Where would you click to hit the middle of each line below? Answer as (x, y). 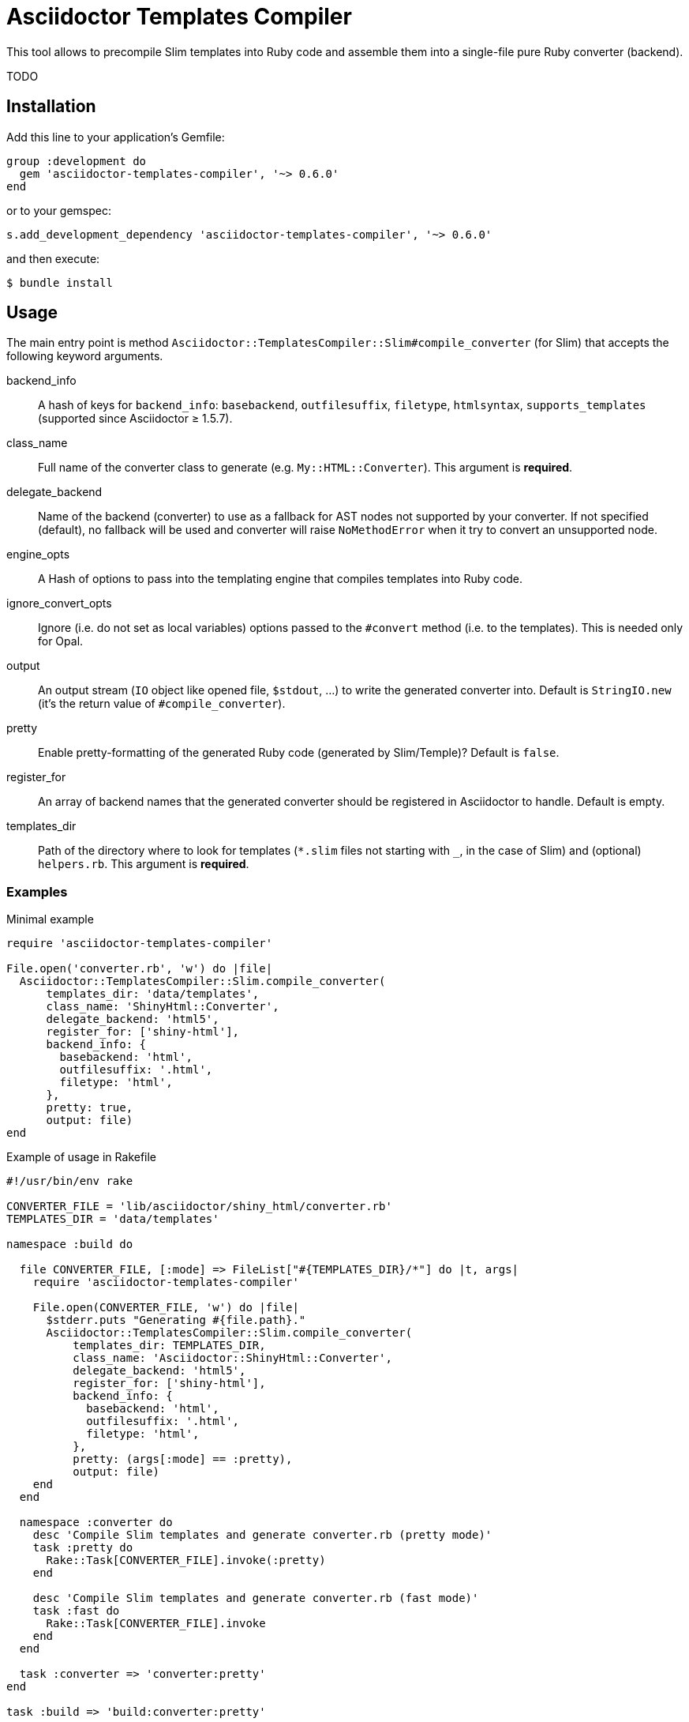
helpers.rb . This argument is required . (144, 864)
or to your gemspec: (59, 210)
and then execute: (53, 258)
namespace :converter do (96, 1523)
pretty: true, (90, 1108)
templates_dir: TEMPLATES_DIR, (169, 1346)
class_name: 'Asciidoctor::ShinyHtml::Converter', (232, 1358)
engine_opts (38, 555)
